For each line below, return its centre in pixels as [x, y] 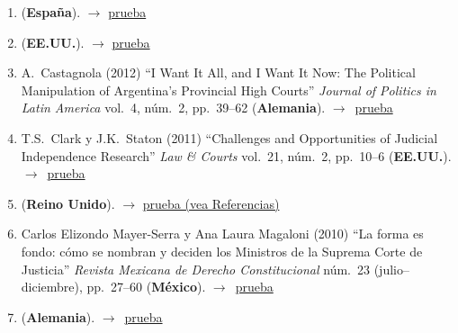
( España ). [51, 12]
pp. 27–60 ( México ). [146, 287]
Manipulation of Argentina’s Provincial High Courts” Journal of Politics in [229, 90]
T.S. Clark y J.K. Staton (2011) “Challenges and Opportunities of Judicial [229, 137]
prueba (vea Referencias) [211, 203]
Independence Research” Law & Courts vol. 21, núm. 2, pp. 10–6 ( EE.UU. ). [236, 155]
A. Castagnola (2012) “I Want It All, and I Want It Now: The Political [218, 72]
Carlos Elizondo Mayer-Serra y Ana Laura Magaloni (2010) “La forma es [222, 234]
